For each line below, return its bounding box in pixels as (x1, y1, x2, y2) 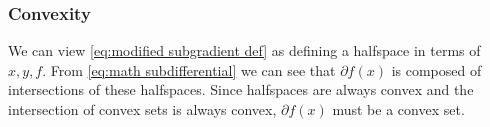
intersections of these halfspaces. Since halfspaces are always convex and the (8, 79, 474, 100)
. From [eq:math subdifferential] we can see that (42, 59, 336, 80)
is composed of (391, 59, 482, 80)
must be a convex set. (332, 99, 465, 119)
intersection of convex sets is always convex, (8, 99, 277, 119)
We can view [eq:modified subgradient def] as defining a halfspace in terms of (8, 40, 481, 61)
